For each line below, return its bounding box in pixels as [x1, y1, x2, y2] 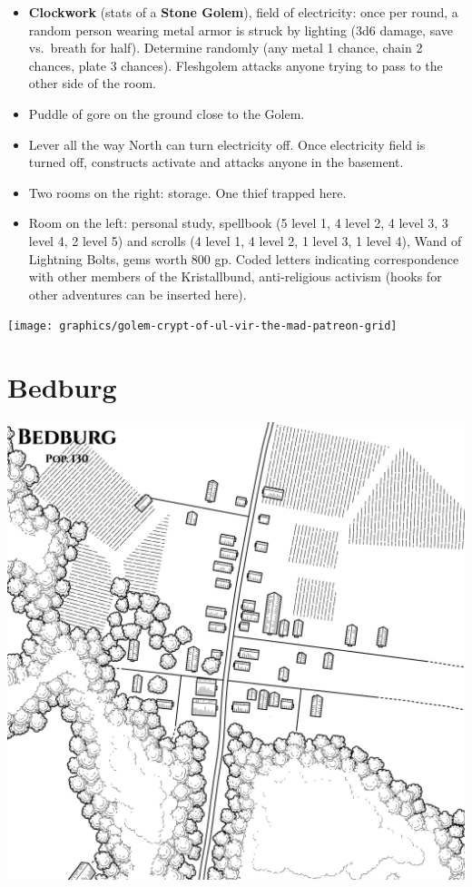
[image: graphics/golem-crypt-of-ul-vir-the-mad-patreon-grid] [7, 320, 398, 333]
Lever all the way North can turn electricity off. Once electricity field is [28, 134, 426, 153]
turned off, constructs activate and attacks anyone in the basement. [28, 153, 404, 172]
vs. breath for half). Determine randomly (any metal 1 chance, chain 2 [28, 38, 423, 57]
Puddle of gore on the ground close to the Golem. [28, 103, 305, 123]
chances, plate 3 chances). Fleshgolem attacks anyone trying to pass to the [28, 55, 443, 74]
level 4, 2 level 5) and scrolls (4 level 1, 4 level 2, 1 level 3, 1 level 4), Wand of [28, 231, 462, 250]
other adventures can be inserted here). [28, 284, 247, 303]
